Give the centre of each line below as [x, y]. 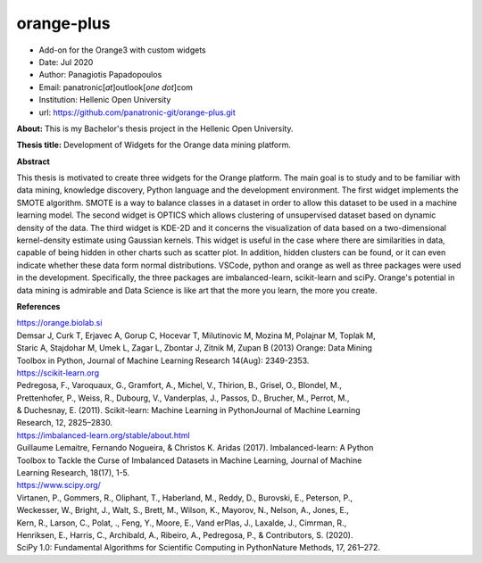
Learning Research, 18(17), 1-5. [73, 473]
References [38, 306]
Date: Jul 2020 [66, 62]
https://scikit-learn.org [58, 373]
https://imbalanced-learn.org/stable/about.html [104, 435]
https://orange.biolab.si [59, 323]
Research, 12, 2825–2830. [65, 423]
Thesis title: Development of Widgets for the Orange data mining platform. [154, 145]
